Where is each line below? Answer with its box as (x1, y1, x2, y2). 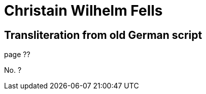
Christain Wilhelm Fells (4, 2, 163, 19)
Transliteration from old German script (4, 28, 202, 41)
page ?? (4, 50, 30, 59)
